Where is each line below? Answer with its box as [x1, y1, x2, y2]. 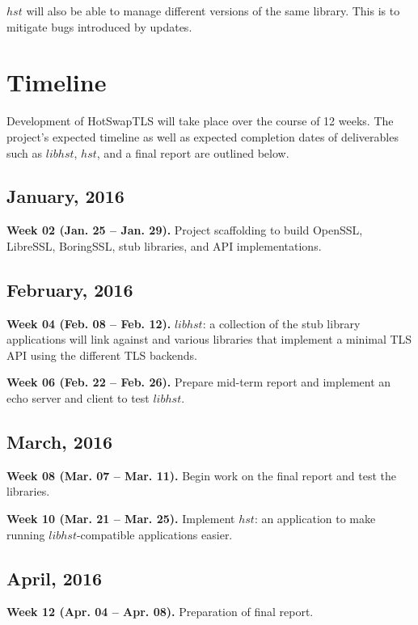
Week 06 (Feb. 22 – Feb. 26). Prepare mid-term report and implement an [6, 374, 391, 391]
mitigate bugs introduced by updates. [6, 18, 192, 35]
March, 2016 [6, 429, 113, 454]
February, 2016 [6, 277, 133, 302]
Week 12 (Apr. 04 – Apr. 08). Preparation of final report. [6, 603, 314, 620]
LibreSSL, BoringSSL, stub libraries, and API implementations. [6, 237, 322, 254]
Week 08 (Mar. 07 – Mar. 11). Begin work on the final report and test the [6, 467, 396, 484]
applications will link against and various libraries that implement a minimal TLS [6, 331, 412, 348]
